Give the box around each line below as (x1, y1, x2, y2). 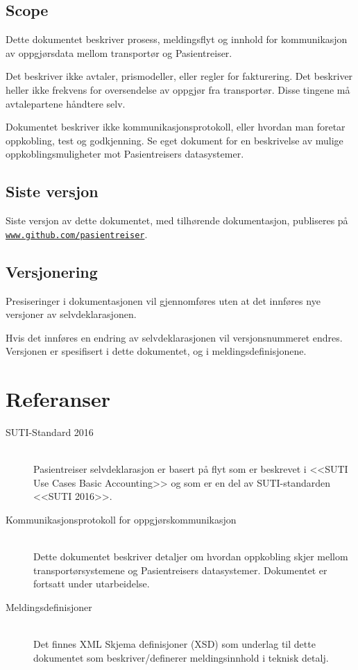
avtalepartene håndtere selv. (6, 96, 126, 110)
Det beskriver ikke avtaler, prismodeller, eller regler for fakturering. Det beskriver (6, 69, 353, 83)
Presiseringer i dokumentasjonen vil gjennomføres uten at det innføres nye (6, 293, 321, 308)
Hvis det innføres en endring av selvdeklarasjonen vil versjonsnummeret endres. (6, 330, 343, 344)
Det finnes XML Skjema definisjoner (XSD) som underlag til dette (33, 637, 316, 651)
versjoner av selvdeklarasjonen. (6, 307, 137, 321)
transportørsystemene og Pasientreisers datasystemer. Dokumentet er (33, 562, 327, 577)
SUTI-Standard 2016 (6, 425, 94, 439)
